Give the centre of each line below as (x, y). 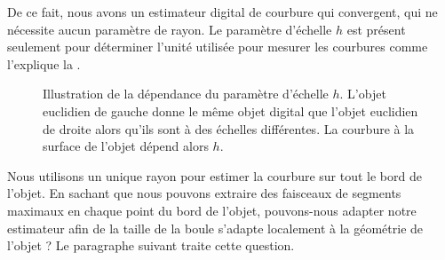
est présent (376, 29)
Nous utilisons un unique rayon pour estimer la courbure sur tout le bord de (215, 175)
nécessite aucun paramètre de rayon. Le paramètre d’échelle (170, 29)
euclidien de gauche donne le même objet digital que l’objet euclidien (230, 110)
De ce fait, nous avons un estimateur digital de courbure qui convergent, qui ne (222, 12)
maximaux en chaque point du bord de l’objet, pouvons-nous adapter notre (212, 210)
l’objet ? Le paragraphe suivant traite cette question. (151, 245)
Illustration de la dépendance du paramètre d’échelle (186, 94)
